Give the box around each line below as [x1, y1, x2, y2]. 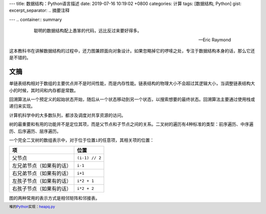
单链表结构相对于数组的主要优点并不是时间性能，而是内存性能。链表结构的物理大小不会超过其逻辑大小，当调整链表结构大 [9, 80, 255, 86]
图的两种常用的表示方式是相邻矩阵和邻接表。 [9, 195, 100, 201]
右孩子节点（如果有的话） [12, 186, 71, 192]
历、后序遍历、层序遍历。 [9, 128, 61, 134]
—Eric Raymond [198, 37, 231, 43]
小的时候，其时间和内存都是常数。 [9, 87, 78, 93]
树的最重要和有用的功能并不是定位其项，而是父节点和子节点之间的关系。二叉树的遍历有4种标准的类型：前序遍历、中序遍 [9, 121, 254, 127]
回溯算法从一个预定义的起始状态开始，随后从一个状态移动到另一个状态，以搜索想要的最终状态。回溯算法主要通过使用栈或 [9, 96, 255, 103]
